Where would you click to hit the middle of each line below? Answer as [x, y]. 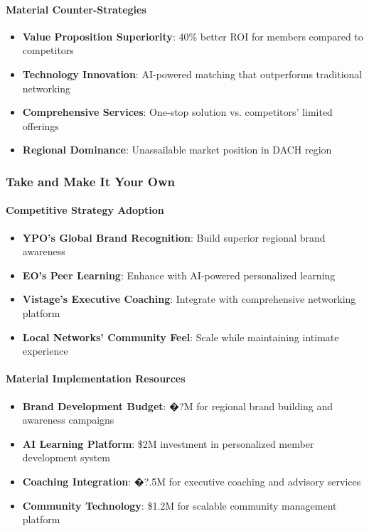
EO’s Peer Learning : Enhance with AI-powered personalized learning [179, 275]
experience [45, 351]
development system [66, 457]
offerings [41, 125]
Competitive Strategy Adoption [85, 210]
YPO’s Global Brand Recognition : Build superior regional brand [174, 237]
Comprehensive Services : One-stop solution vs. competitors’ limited [177, 112]
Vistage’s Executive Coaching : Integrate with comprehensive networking [189, 299]
